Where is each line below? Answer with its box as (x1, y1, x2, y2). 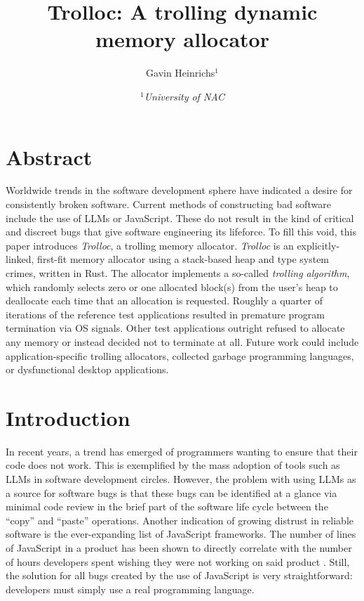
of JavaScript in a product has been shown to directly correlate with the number (6, 541, 352, 555)
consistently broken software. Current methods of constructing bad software (6, 197, 331, 212)
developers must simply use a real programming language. (6, 581, 255, 596)
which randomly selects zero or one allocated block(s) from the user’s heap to (6, 279, 338, 294)
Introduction (6, 403, 130, 432)
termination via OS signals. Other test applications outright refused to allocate (6, 321, 345, 335)
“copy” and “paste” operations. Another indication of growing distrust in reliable (6, 512, 353, 527)
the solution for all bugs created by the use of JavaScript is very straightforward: (6, 568, 353, 583)
